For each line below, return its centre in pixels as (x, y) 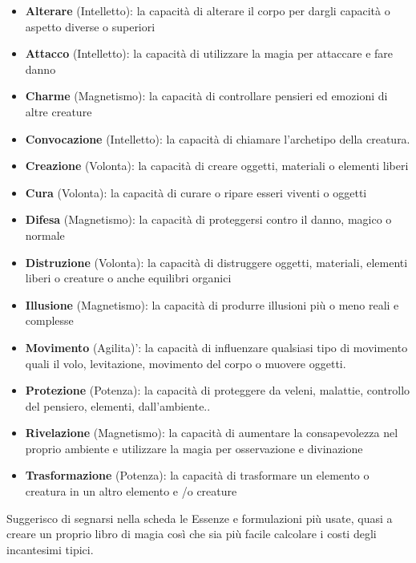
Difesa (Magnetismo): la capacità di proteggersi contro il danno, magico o (208, 219)
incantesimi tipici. (50, 549)
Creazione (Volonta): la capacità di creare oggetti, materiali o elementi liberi (217, 166)
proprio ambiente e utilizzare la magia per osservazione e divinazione (194, 448)
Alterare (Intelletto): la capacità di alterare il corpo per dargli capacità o (208, 10)
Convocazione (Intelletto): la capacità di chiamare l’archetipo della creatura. (218, 138)
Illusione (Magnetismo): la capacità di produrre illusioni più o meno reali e (212, 304)
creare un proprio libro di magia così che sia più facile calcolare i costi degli (192, 534)
